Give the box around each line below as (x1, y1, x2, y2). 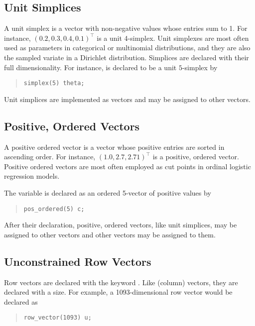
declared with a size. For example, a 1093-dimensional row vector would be (4, 287, 233, 297)
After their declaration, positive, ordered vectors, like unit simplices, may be (4, 219, 237, 230)
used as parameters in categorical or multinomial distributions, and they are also (4, 42, 251, 53)
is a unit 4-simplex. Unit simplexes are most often (97, 32, 249, 43)
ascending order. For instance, (4, 151, 96, 162)
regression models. (4, 171, 60, 181)
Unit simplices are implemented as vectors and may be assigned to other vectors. (4, 94, 251, 104)
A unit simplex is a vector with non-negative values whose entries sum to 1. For (4, 23, 248, 33)
